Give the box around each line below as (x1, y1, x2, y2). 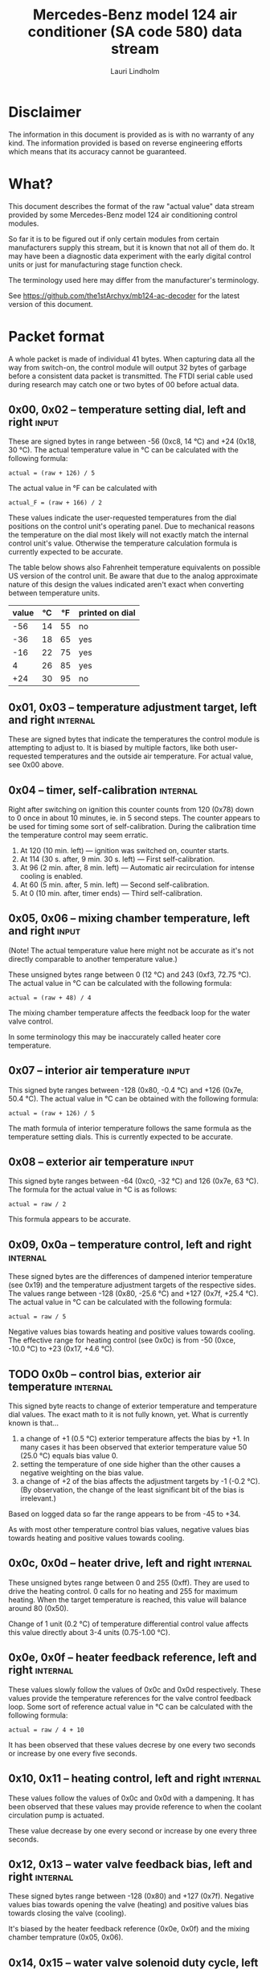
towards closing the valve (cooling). (8, 1908, 127, 1918)
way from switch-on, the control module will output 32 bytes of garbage (8, 362, 247, 372)
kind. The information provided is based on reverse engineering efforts (8, 138, 243, 148)
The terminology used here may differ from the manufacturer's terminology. (8, 275, 260, 284)
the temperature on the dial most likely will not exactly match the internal (8, 530, 249, 540)
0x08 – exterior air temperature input (8, 1155, 194, 1169)
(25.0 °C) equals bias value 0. (19, 1451, 118, 1461)
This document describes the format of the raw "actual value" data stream (8, 201, 255, 210)
